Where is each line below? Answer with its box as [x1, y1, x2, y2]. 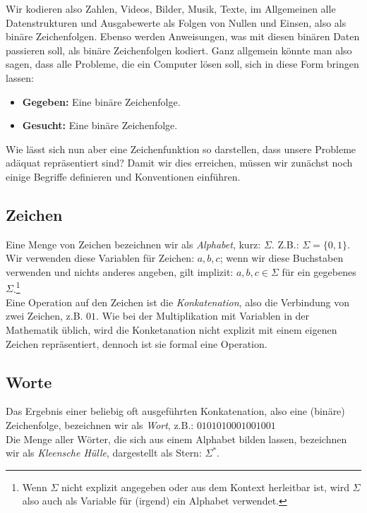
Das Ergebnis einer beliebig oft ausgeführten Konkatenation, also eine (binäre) [6, 404, 345, 418]
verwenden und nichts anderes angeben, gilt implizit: [6, 264, 234, 279]
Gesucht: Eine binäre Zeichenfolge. [22, 118, 178, 133]
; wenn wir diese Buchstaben [219, 251, 344, 265]
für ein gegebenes [282, 264, 356, 279]
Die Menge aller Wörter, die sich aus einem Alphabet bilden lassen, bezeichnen [6, 431, 347, 446]
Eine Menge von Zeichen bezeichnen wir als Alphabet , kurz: [6, 236, 261, 251]
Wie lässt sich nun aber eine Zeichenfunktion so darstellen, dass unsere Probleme [6, 141, 356, 156]
